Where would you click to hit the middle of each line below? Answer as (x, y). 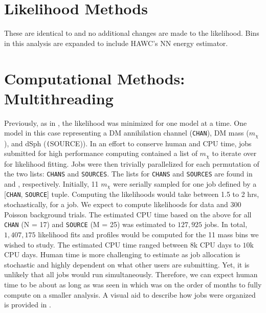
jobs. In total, (226, 224)
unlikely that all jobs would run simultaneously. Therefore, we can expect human (131, 274)
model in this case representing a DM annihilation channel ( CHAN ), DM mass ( (127, 133)
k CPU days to (217, 244)
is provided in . (28, 305)
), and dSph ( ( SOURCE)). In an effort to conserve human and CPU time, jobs (128, 143)
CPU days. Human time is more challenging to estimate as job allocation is (122, 254)
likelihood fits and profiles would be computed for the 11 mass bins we (148, 234)
